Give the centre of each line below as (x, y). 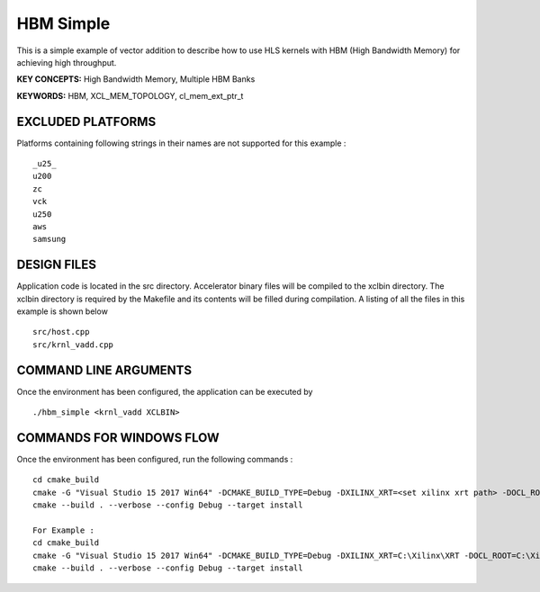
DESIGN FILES (56, 265)
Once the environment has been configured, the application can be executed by (165, 391)
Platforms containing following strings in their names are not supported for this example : (181, 143)
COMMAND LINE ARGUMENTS (104, 370)
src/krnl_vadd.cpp (73, 345)
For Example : (63, 530)
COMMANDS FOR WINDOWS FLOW (118, 438)
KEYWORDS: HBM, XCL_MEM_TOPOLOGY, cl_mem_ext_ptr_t (130, 95)
